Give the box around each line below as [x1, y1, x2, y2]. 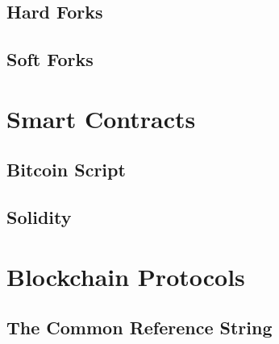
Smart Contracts [6, 102, 196, 135]
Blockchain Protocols [6, 259, 245, 292]
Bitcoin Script [6, 157, 126, 182]
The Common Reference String [6, 315, 273, 340]
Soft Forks [6, 47, 94, 72]
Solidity [6, 205, 72, 230]
